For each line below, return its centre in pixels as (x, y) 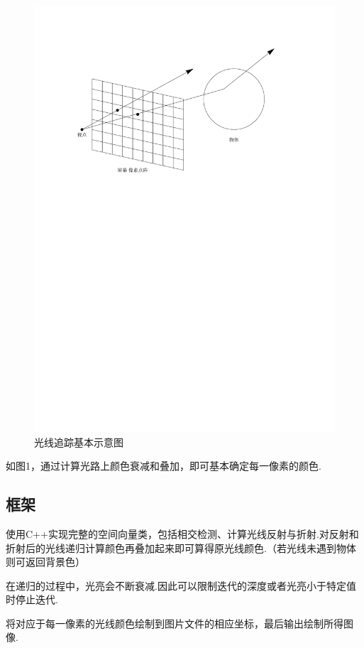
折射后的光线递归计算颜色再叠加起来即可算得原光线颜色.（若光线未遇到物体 (181, 547)
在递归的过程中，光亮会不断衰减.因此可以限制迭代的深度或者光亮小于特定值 (181, 585)
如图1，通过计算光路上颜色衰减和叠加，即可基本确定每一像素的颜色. (164, 466)
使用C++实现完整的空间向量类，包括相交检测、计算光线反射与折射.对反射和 (182, 533)
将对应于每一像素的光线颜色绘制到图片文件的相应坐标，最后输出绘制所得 (175, 623)
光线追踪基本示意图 (79, 442)
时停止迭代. (32, 599)
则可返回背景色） (45, 562)
